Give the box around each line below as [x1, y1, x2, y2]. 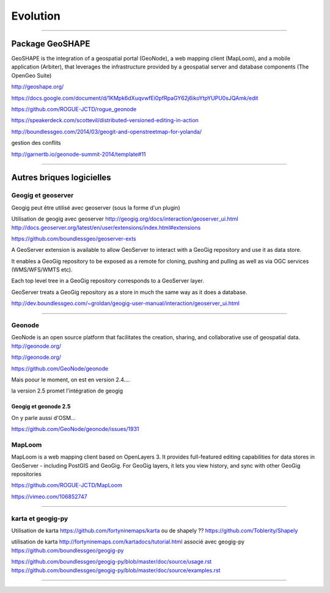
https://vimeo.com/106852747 [11, 493, 88, 500]
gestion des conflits [11, 139, 61, 147]
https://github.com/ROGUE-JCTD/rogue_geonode [11, 106, 137, 113]
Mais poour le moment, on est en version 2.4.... [11, 376, 131, 383]
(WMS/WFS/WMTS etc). [11, 266, 73, 273]
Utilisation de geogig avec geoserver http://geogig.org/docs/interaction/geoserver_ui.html [11, 215, 238, 223]
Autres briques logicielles [11, 172, 111, 183]
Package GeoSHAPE [11, 39, 90, 49]
